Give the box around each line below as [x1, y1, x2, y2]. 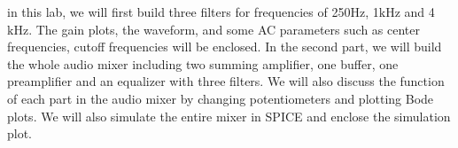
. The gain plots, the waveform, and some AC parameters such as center [28, 19, 420, 38]
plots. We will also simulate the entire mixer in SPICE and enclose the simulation [7, 106, 451, 125]
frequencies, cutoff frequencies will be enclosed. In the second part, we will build [7, 37, 442, 56]
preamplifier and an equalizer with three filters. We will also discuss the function [7, 72, 445, 90]
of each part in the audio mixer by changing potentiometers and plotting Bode [7, 89, 434, 107]
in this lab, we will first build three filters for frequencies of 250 [7, 3, 351, 20]
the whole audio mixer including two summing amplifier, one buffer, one [7, 54, 399, 73]
